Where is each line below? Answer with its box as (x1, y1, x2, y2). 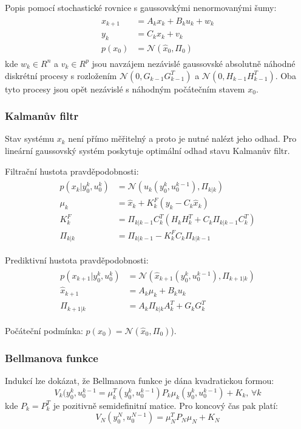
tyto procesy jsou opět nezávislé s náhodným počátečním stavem (5, 82, 245, 95)
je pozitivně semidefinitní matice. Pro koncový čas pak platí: (53, 399, 279, 411)
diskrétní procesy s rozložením (5, 69, 117, 82)
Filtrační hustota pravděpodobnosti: (5, 164, 139, 177)
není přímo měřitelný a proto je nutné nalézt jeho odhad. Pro (68, 132, 297, 145)
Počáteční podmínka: (5, 324, 83, 337)
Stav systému (5, 132, 55, 145)
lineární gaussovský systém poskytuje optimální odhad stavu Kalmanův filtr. (5, 144, 290, 156)
